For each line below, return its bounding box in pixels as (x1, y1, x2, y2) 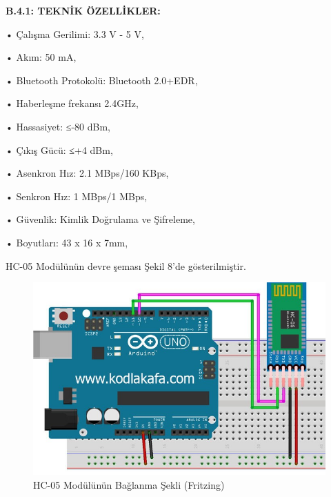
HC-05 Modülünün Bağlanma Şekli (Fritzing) (33, 477, 225, 491)
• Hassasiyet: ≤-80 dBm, (6, 119, 110, 133)
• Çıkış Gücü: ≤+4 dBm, (6, 142, 113, 157)
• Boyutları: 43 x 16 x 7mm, (6, 235, 128, 249)
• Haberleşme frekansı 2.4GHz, (6, 96, 139, 110)
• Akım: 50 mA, (6, 50, 77, 64)
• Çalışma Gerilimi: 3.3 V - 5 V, (6, 26, 144, 41)
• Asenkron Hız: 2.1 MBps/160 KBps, (6, 166, 169, 180)
